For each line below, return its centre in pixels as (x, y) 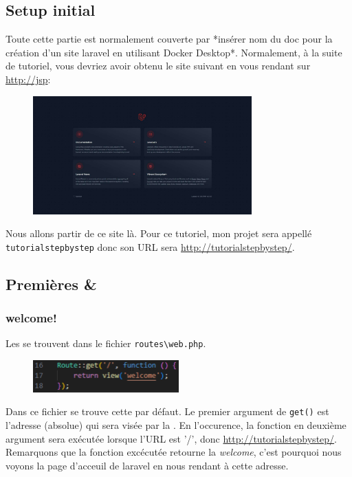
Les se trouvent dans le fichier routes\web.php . (106, 343)
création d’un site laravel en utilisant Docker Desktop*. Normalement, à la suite (174, 52)
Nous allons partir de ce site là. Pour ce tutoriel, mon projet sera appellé (159, 233)
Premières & (51, 284)
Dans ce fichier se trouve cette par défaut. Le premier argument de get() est (167, 411)
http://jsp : (28, 79)
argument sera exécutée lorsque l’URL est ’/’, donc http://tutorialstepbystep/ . (171, 438)
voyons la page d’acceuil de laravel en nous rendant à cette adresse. (147, 465)
